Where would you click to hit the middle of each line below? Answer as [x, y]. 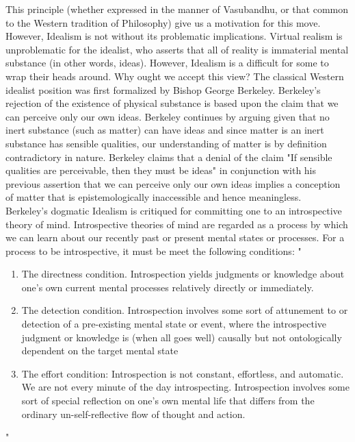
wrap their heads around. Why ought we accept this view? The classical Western [175, 76]
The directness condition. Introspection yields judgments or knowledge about [183, 274]
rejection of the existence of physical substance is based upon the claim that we [172, 103]
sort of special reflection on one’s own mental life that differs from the [168, 401]
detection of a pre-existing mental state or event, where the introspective [174, 324]
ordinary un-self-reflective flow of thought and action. [133, 414]
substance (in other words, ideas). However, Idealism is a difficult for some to [167, 63]
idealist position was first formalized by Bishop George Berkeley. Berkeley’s [163, 89]
